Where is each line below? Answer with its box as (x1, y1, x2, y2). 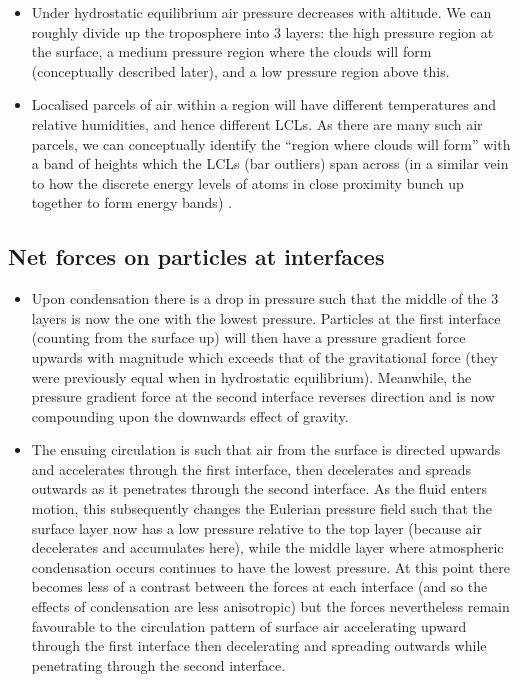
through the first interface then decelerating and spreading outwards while (31, 635, 487, 656)
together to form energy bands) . (31, 192, 232, 213)
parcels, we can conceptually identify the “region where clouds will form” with (31, 133, 511, 154)
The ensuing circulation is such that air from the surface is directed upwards (31, 439, 501, 460)
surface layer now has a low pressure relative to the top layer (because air (31, 517, 482, 538)
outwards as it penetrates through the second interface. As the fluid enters (31, 478, 488, 499)
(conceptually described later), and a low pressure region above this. (31, 60, 450, 81)
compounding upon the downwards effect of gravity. (31, 405, 349, 426)
